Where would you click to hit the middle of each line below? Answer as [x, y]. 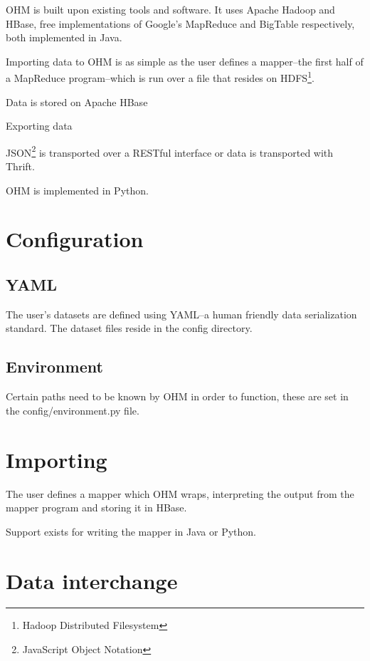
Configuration [75, 239]
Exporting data [39, 126]
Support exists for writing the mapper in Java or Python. [131, 531]
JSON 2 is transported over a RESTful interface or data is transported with [170, 151]
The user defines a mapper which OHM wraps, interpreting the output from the [180, 493]
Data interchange [92, 580]
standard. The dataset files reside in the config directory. [129, 328]
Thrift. [20, 166]
